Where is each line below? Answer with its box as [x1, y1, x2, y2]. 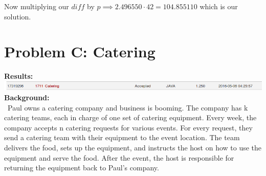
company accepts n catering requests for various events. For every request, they [4, 122, 253, 133]
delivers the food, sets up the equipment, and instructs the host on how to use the [4, 142, 262, 152]
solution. [4, 11, 31, 21]
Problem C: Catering [4, 41, 156, 62]
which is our [199, 1, 238, 11]
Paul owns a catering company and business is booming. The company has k [7, 102, 248, 113]
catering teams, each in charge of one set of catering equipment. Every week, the [4, 112, 257, 123]
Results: [4, 71, 33, 81]
